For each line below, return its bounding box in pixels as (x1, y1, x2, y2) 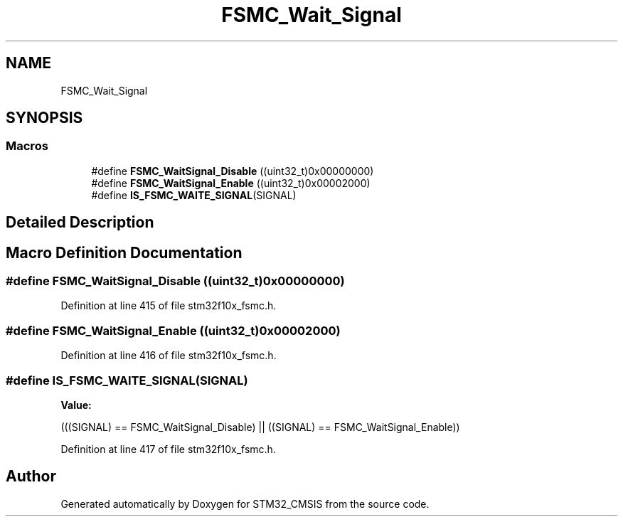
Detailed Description (6, 213, 154, 232)
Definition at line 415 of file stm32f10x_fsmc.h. (60, 299, 277, 312)
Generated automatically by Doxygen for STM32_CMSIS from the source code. (60, 497, 430, 510)
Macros (6, 139, 48, 154)
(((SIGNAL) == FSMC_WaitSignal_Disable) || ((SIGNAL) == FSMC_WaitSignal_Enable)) (60, 420, 460, 433)
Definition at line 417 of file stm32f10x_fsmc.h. (60, 442, 276, 455)
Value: (60, 398, 92, 411)
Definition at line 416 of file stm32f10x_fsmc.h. (60, 349, 277, 362)
